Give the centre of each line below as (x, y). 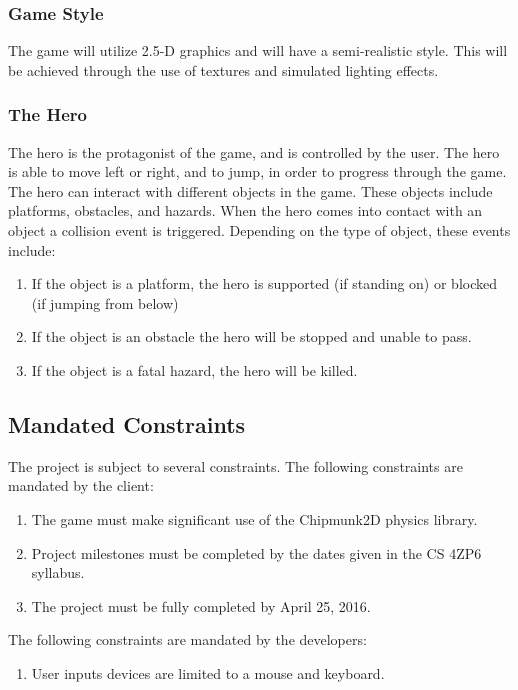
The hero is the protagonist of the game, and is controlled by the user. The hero (254, 151)
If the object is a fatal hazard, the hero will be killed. (194, 369)
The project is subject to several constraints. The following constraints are (235, 465)
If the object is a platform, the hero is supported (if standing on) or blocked (264, 283)
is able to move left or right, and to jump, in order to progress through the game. (257, 171)
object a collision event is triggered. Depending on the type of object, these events (259, 230)
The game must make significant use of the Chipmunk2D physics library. (254, 518)
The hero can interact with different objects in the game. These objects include (250, 190)
